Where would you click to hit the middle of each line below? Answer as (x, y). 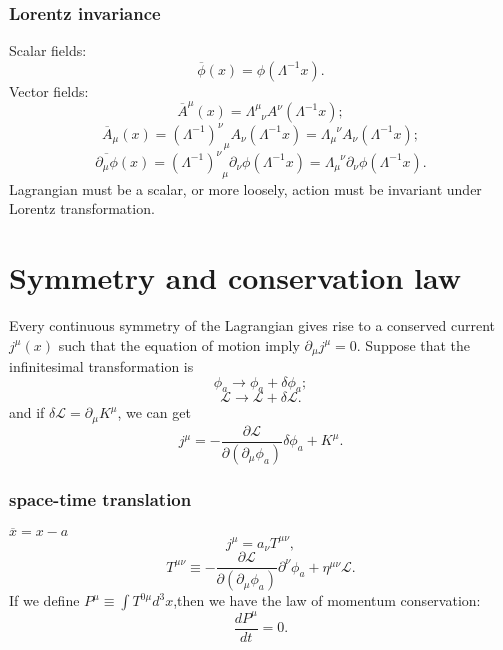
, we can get (154, 412)
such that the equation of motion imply (179, 344)
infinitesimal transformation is (101, 366)
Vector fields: (49, 90)
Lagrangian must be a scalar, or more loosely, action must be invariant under (245, 188)
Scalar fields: (48, 50)
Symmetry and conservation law (235, 277)
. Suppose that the (413, 344)
